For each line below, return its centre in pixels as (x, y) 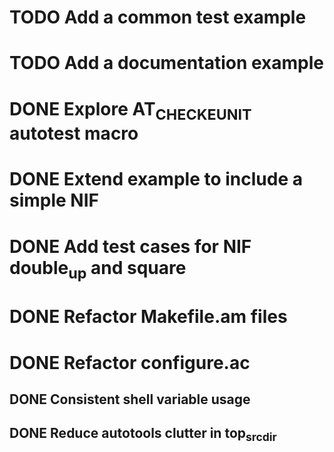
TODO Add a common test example (158, 17)
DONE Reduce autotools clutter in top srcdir (143, 435)
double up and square (98, 269)
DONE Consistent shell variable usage (130, 399)
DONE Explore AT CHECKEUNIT (130, 110)
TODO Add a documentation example (167, 63)
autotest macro (74, 133)
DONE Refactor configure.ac (130, 362)
